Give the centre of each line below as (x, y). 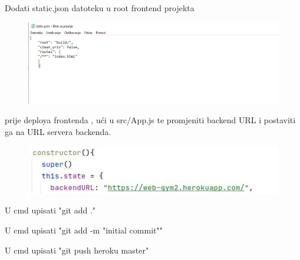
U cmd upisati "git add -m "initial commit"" (84, 230)
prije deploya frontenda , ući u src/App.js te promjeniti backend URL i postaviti (150, 120)
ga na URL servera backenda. (58, 131)
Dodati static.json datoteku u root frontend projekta (100, 8)
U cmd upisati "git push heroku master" (77, 250)
